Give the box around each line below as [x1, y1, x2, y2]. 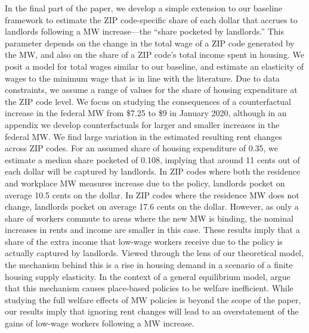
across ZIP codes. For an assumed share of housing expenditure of [5, 142, 246, 154]
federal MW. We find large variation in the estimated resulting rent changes [5, 130, 282, 142]
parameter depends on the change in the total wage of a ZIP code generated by [5, 36, 295, 49]
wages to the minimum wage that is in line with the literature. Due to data [5, 71, 280, 84]
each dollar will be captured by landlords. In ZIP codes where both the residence [5, 165, 301, 178]
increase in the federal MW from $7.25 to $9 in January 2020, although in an [5, 107, 287, 119]
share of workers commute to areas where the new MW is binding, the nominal [5, 211, 293, 224]
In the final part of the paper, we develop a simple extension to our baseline [5, 2, 283, 14]
